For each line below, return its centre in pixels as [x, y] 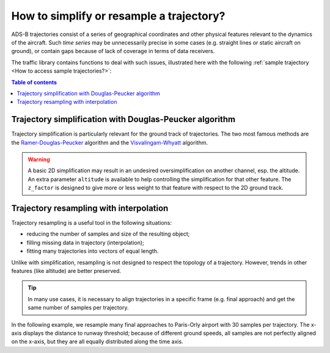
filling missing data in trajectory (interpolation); [86, 242]
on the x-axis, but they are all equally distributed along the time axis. [97, 341]
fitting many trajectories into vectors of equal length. [93, 251]
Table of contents [34, 82]
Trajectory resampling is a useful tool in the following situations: [92, 223]
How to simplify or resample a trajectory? [118, 16]
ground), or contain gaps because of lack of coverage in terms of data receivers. [113, 51]
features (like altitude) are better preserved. [66, 271]
